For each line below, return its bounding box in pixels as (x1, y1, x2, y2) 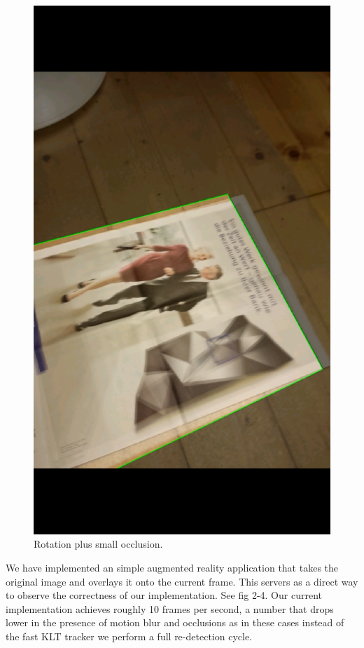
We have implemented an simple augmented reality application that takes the (6, 560, 339, 574)
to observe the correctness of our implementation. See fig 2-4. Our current (6, 588, 322, 602)
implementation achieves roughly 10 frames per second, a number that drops (6, 601, 334, 616)
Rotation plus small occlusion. (34, 536, 163, 551)
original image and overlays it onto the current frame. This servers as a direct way (6, 574, 358, 588)
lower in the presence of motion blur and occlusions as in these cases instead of (6, 615, 344, 630)
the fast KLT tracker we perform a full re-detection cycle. (6, 628, 252, 643)
